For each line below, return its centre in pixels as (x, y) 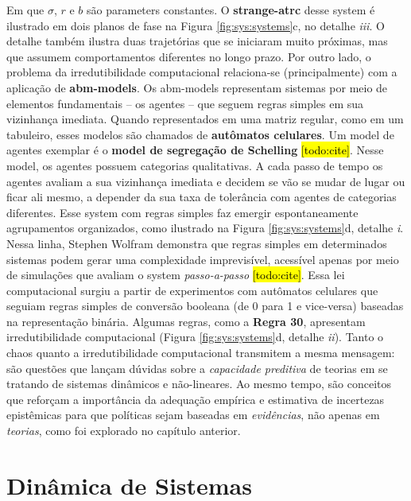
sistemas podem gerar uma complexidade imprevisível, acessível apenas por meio (203, 259)
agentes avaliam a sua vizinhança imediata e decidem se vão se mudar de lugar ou (206, 181)
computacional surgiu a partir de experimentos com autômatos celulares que (192, 290)
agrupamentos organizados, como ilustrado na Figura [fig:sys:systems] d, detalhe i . (205, 228)
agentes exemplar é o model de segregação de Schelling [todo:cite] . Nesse (195, 150)
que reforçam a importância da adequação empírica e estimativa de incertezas (196, 399)
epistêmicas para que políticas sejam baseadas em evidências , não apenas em (193, 415)
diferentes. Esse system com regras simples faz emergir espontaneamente (182, 212)
